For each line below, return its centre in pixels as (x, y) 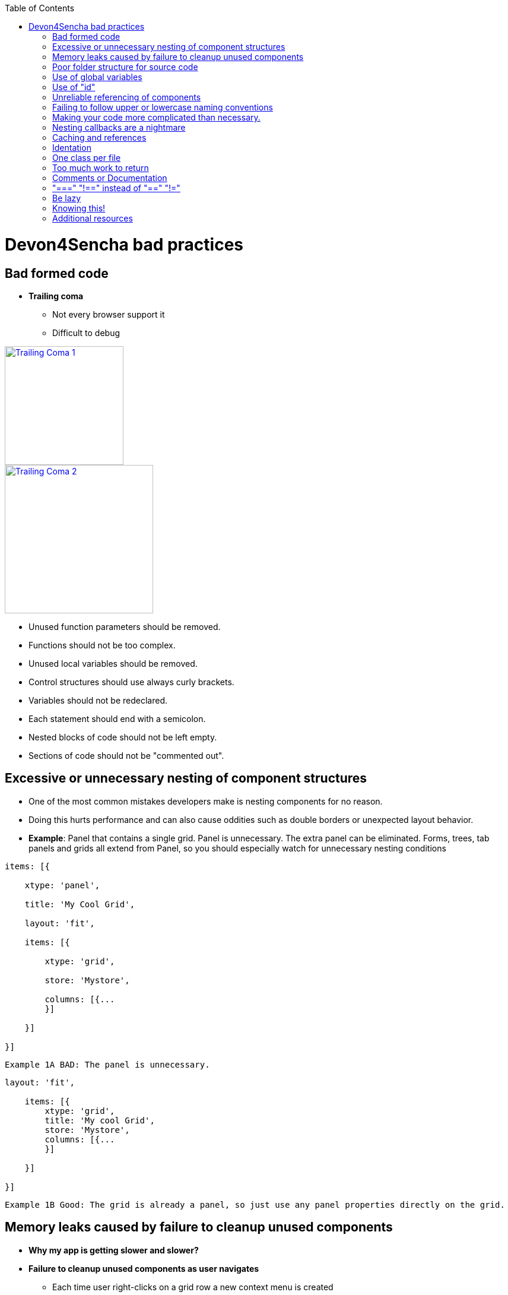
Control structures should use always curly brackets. (131, 682)
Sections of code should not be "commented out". (126, 755)
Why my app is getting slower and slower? (114, 1250)
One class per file (87, 158)
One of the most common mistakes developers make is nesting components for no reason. (206, 801)
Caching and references (99, 137)
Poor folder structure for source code (125, 67)
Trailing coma (56, 296)
